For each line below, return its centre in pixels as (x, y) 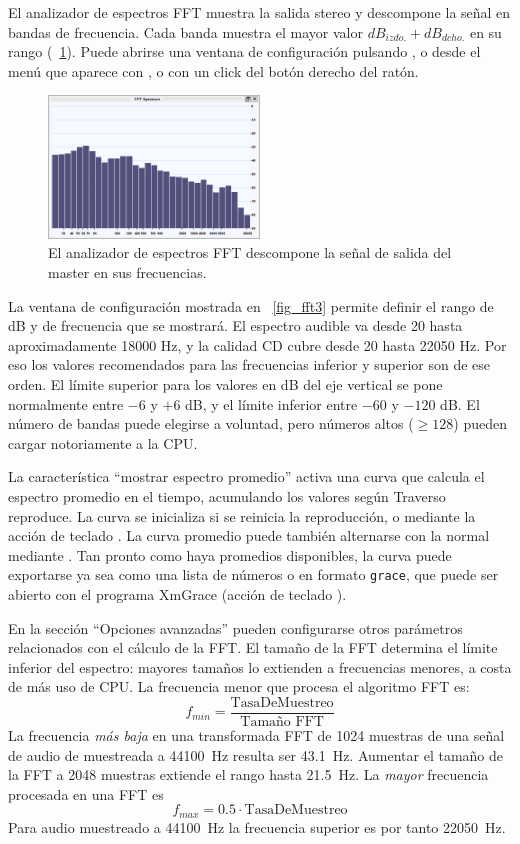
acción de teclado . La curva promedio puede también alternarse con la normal (249, 535)
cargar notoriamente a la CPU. (103, 442)
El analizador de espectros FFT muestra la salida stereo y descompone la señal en (259, 12)
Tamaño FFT (282, 722)
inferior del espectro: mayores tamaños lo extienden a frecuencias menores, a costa (260, 666)
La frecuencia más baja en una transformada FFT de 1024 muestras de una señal (256, 735)
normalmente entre (66, 403)
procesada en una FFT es (86, 793)
